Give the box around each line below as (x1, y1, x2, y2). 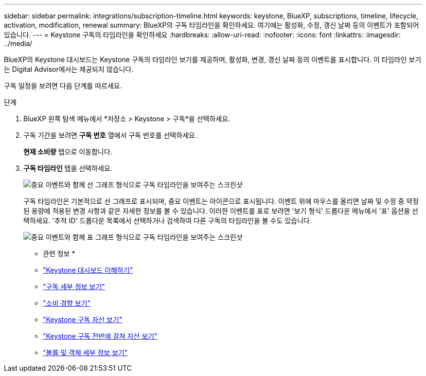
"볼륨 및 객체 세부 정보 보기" (43, 348, 128, 357)
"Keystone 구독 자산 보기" (43, 315, 123, 324)
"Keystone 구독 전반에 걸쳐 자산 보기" (43, 332, 158, 340)
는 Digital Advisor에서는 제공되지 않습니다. (4, 65, 134, 73)
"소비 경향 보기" (43, 299, 91, 307)
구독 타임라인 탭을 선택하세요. (23, 164, 112, 172)
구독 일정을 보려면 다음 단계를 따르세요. (4, 82, 122, 90)
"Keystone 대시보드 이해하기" (43, 266, 133, 274)
